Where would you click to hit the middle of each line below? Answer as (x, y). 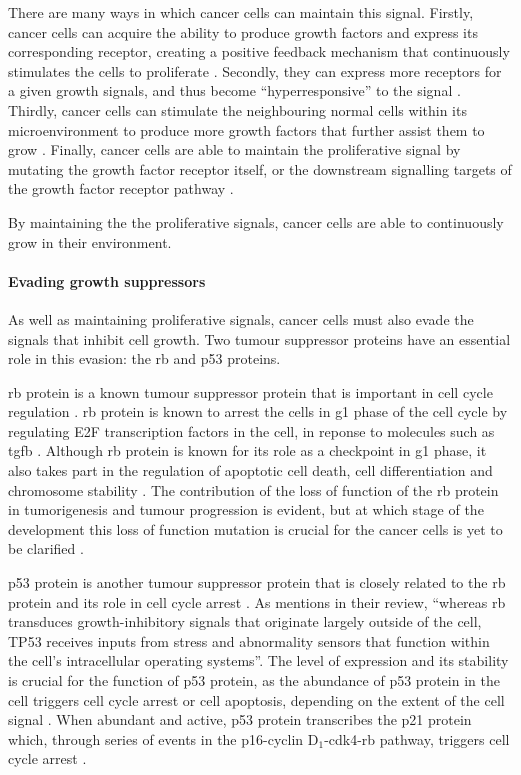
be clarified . (46, 548)
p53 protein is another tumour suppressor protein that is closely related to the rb (257, 582)
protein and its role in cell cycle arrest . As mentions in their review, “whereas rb (257, 601)
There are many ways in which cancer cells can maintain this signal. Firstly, (241, 12)
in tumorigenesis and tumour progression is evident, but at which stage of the (246, 509)
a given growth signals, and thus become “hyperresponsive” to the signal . (234, 90)
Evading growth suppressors (107, 280)
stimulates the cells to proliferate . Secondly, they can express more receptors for (255, 70)
